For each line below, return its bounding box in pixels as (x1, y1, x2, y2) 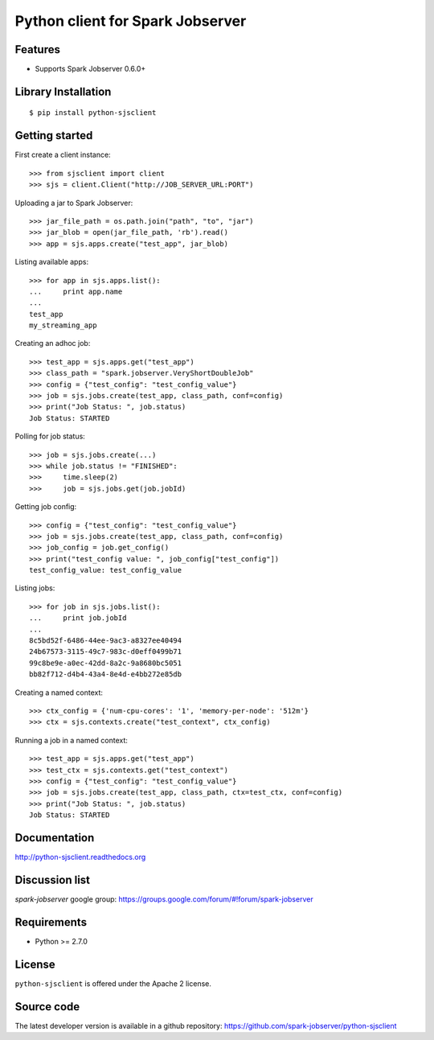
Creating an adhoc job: (14, 339, 91, 348)
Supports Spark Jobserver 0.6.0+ (35, 64, 146, 74)
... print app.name (29, 286, 123, 296)
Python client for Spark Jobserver (14, 12, 247, 30)
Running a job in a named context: (14, 735, 129, 745)
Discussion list (14, 873, 91, 886)
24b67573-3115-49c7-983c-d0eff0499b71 (29, 647, 182, 656)
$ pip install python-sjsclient (29, 109, 157, 117)
